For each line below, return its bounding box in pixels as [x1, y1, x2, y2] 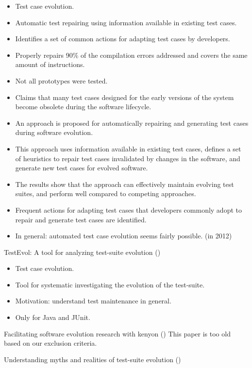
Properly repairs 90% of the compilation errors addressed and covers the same [15, 50, 248, 60]
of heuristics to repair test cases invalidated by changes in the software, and [15, 153, 240, 163]
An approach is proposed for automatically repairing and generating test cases [15, 117, 249, 128]
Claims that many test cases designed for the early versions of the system [15, 92, 234, 102]
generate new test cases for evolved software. [15, 163, 148, 173]
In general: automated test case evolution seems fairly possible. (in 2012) [15, 231, 232, 241]
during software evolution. [15, 127, 93, 137]
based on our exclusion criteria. [4, 338, 97, 348]
